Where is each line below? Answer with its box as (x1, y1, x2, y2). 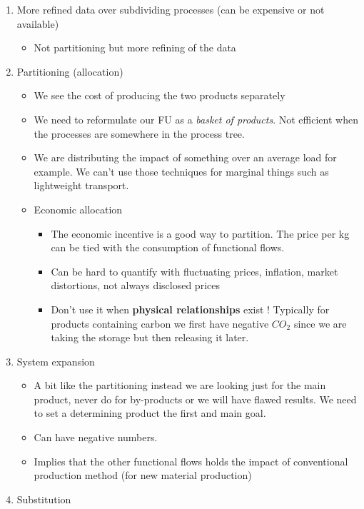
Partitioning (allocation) (16, 64, 123, 79)
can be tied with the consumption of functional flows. (51, 240, 285, 255)
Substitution (16, 491, 71, 506)
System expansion (16, 353, 95, 368)
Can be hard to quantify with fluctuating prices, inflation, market (51, 263, 338, 278)
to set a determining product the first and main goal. (34, 405, 266, 420)
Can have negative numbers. (34, 430, 158, 445)
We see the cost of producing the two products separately (34, 88, 285, 103)
